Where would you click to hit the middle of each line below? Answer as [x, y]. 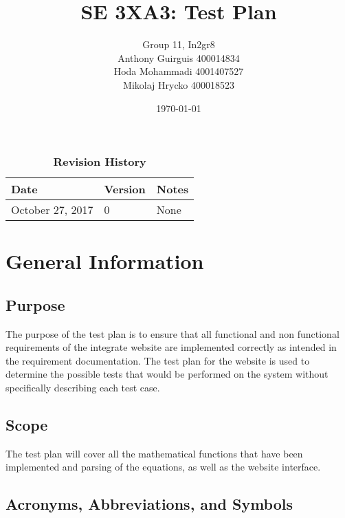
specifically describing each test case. [83, 388]
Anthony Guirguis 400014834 [179, 57]
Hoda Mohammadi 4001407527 [179, 71]
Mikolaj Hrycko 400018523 [179, 84]
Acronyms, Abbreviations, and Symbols [149, 504]
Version [125, 189]
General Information [105, 261]
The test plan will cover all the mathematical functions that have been [154, 453]
